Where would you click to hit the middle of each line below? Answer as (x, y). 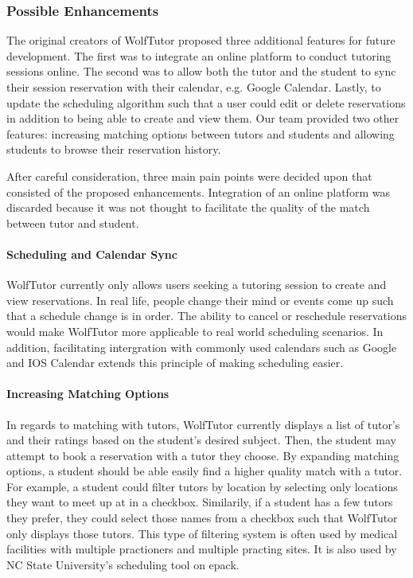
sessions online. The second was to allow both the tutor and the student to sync (201, 71)
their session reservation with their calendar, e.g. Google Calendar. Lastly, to (194, 87)
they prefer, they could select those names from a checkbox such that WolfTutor (202, 518)
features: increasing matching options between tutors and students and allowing (201, 133)
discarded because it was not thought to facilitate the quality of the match (188, 207)
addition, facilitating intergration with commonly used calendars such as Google (202, 347)
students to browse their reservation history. (114, 149)
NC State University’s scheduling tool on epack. (123, 564)
